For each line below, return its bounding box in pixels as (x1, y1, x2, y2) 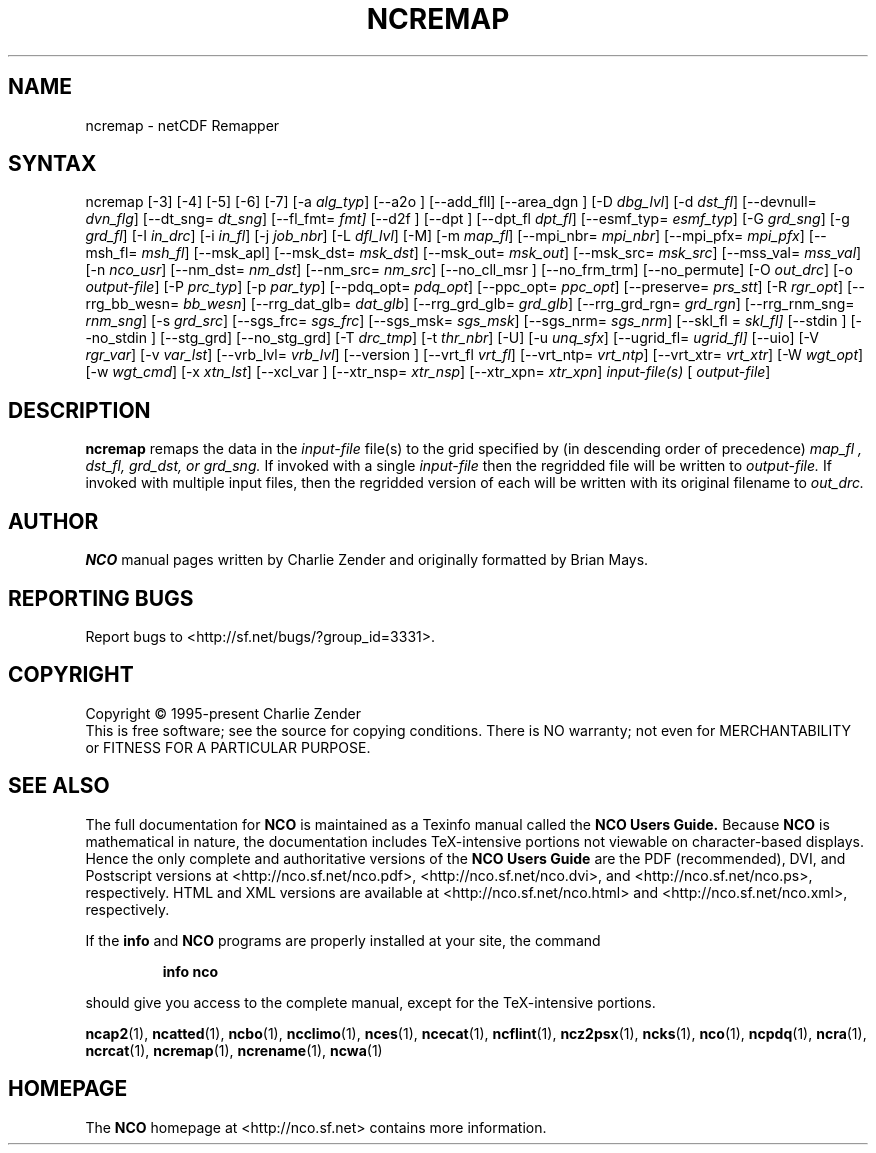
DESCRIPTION (8, 397, 151, 423)
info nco (162, 962, 219, 980)
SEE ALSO (8, 773, 110, 799)
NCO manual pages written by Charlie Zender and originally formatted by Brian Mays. (85, 551, 649, 569)
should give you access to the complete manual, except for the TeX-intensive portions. (85, 993, 656, 1011)
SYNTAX (8, 151, 97, 177)
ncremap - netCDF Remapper (85, 116, 280, 134)
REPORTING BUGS (8, 585, 194, 611)
